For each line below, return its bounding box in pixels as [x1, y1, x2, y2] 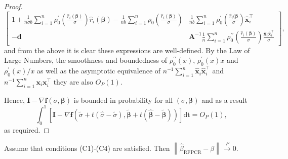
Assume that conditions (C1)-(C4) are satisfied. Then [4, 143, 170, 153]
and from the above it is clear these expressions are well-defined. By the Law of [4, 45, 250, 55]
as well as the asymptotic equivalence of [37, 65, 161, 76]
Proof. [4, 1, 23, 11]
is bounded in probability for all [73, 94, 173, 105]
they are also [53, 76, 93, 87]
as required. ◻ [4, 124, 50, 135]
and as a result [201, 94, 248, 105]
